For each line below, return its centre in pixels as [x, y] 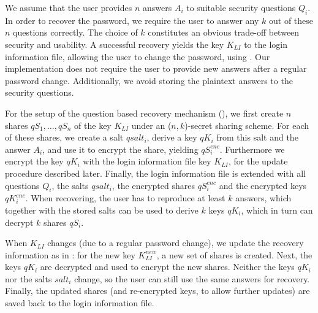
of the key [93, 125]
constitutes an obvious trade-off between [224, 32]
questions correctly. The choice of [75, 32]
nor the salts [28, 278]
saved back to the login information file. [80, 303]
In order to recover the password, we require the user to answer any [132, 20]
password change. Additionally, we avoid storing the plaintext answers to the [149, 80]
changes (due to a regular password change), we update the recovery [176, 243]
